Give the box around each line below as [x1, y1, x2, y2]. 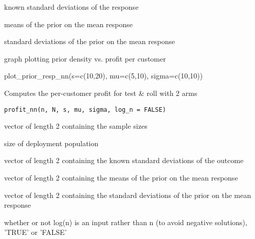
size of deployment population [4, 137, 99, 148]
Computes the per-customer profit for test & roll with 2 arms [4, 87, 197, 98]
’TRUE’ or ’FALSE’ [4, 227, 67, 237]
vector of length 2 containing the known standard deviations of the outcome [4, 155, 244, 166]
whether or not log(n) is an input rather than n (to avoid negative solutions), [4, 216, 247, 227]
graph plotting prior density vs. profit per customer [4, 53, 166, 64]
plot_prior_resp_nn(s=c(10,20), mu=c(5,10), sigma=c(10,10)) [4, 70, 203, 81]
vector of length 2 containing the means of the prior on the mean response [4, 172, 238, 183]
